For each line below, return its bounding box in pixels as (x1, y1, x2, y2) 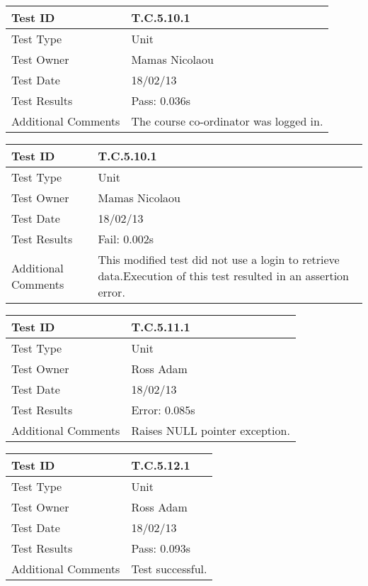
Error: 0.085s (131, 402, 195, 418)
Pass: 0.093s (131, 540, 191, 556)
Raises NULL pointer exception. (131, 422, 290, 438)
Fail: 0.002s (98, 231, 154, 247)
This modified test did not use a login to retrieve (98, 251, 340, 267)
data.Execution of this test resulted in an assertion (98, 267, 350, 284)
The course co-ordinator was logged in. (131, 113, 323, 129)
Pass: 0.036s (131, 92, 191, 109)
